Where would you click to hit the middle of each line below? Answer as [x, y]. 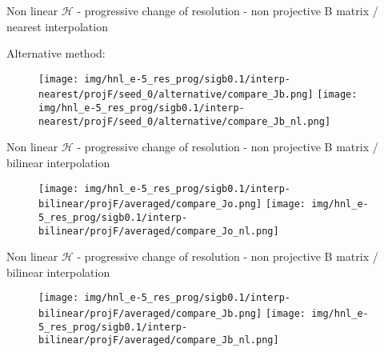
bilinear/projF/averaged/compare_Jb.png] [150, 314]
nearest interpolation [57, 26]
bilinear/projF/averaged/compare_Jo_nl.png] [159, 231]
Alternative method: [56, 53]
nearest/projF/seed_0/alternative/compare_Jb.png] [176, 95]
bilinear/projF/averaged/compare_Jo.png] [150, 204]
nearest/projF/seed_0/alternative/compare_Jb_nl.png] [185, 121]
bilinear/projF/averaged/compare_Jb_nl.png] [159, 340]
